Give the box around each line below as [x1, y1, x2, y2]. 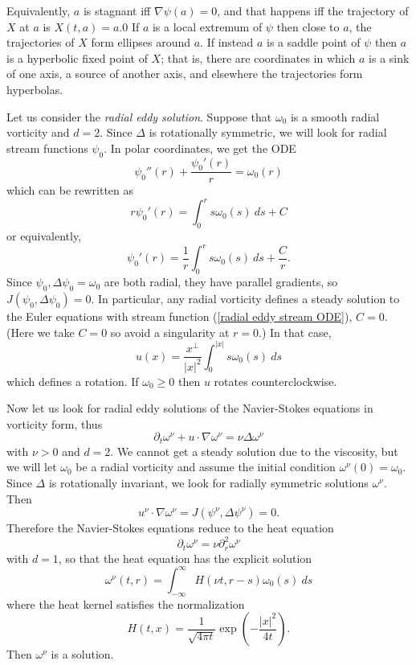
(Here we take [6, 323, 75, 340]
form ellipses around [91, 34, 190, 51]
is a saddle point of [267, 34, 361, 51]
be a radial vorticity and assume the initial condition [75, 458, 336, 475]
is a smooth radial [290, 108, 380, 125]
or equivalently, [6, 228, 82, 244]
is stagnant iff [83, 2, 151, 18]
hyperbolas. [6, 80, 63, 97]
